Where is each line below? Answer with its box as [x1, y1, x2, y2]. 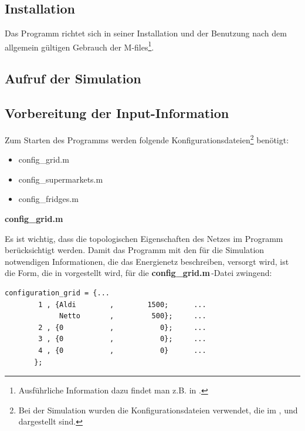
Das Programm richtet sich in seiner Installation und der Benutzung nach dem [5, 27, 287, 39]
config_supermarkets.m [18, 173, 103, 185]
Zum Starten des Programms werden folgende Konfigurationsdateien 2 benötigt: [5, 132, 289, 146]
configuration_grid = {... [5, 289, 110, 298]
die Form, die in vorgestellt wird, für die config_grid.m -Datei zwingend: [5, 267, 272, 279]
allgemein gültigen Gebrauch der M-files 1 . [5, 39, 154, 53]
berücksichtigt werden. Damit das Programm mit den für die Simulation [5, 244, 265, 256]
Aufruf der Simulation [5, 69, 141, 87]
